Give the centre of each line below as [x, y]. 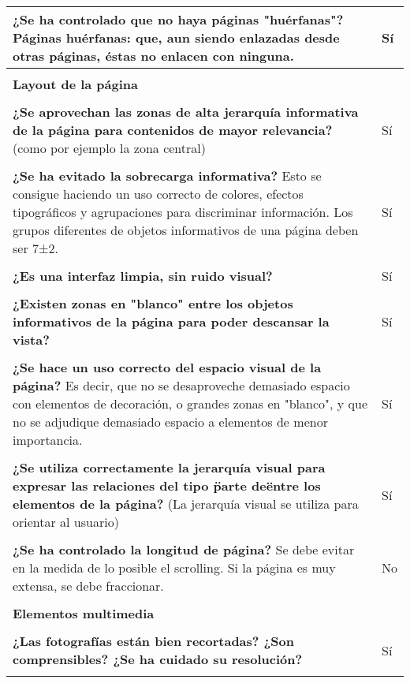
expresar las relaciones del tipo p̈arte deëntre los [167, 485]
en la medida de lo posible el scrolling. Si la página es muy [174, 567]
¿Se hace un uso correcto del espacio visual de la [167, 367]
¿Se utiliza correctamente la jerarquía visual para [169, 467]
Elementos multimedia [84, 613]
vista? [31, 340]
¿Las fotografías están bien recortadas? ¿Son [153, 641]
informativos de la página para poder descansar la [171, 321]
